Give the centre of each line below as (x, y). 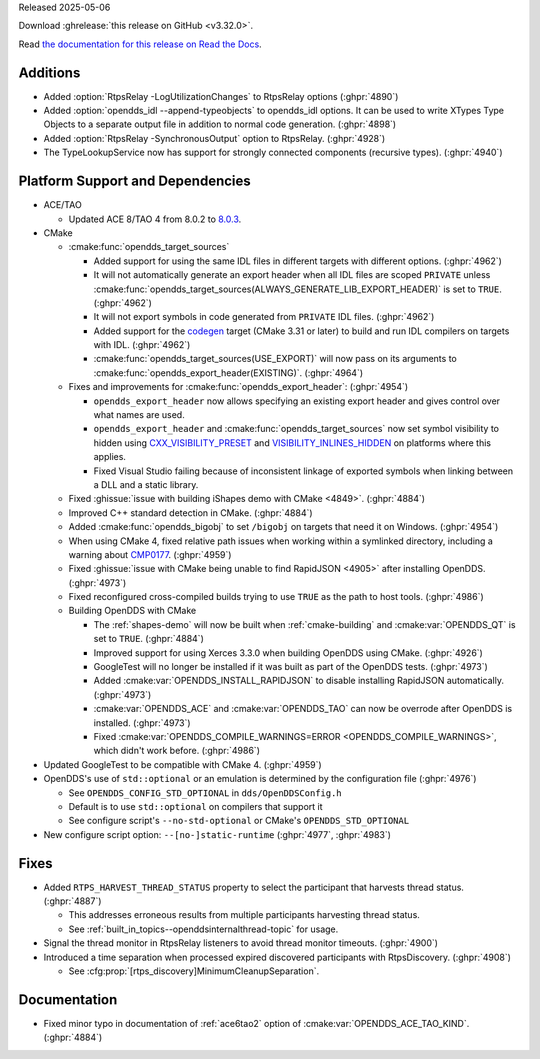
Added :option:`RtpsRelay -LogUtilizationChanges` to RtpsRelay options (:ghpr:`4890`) (221, 96)
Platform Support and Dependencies (135, 181)
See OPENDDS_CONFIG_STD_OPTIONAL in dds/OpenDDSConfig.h (205, 792)
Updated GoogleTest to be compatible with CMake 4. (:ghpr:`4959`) (182, 764)
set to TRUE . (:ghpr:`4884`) (148, 639)
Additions (49, 72)
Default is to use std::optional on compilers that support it (196, 806)
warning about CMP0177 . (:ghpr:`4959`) (150, 554)
